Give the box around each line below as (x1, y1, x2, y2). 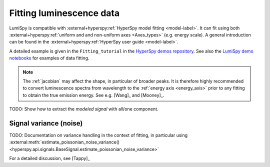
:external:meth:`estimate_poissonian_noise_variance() (9, 139, 120, 145)
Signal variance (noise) (9, 119, 83, 127)
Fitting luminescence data (9, 7, 120, 18)
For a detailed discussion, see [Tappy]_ (9, 155, 90, 161)
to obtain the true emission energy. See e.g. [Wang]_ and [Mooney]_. (22, 92, 164, 98)
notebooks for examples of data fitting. (9, 55, 89, 61)
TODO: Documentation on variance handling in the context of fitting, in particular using (9, 132, 188, 138)
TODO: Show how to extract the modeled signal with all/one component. (9, 106, 158, 112)
